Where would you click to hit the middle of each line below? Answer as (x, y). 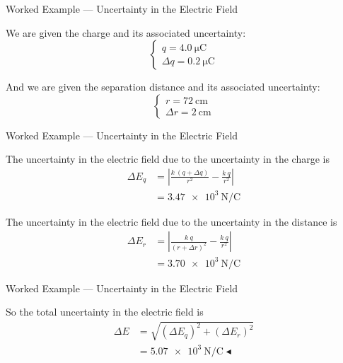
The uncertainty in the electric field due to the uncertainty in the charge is (168, 159)
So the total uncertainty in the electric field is (105, 312)
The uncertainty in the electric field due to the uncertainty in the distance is (171, 221)
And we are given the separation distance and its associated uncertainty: (163, 87)
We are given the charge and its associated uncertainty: (126, 32)
